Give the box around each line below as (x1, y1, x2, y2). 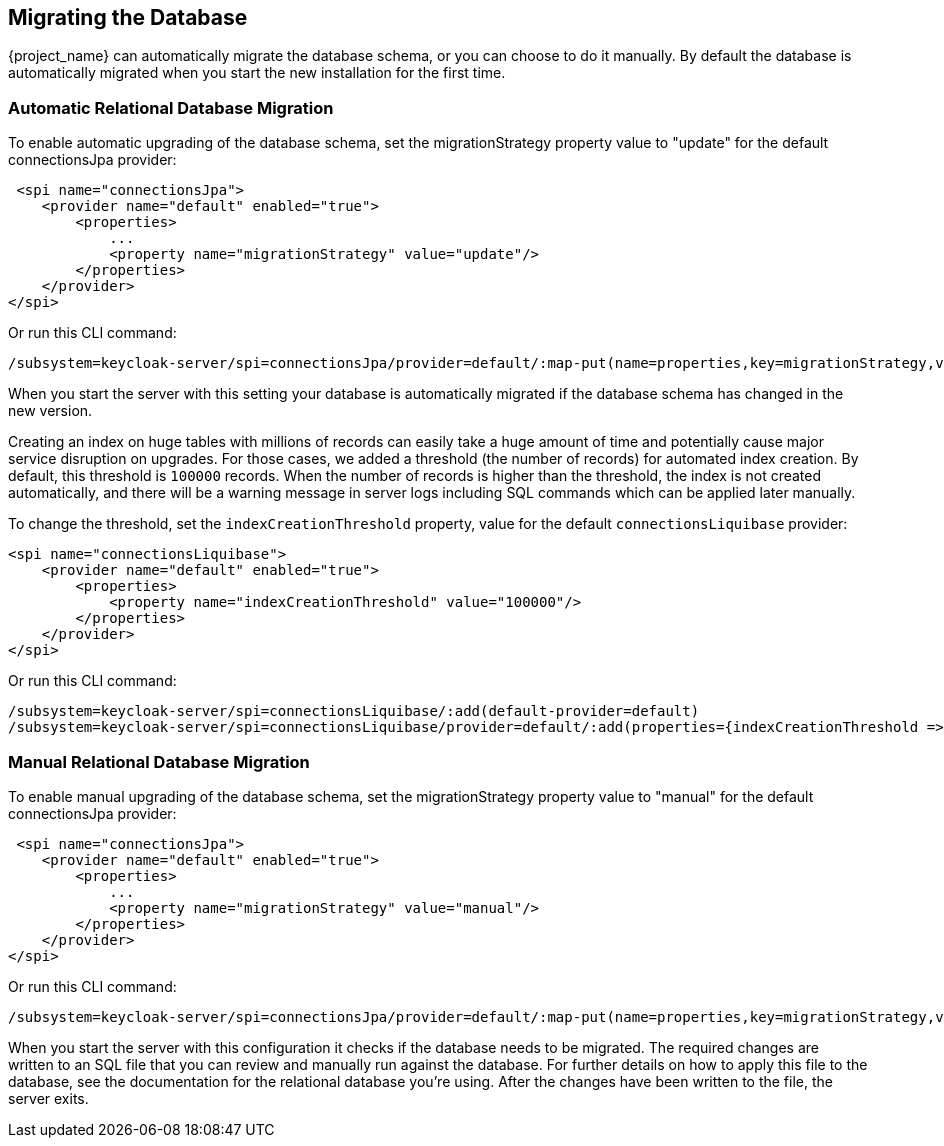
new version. (8, 402, 93, 420)
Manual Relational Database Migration (8, 751, 310, 772)
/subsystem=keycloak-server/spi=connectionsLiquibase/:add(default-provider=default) (8, 703, 700, 720)
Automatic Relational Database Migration (8, 97, 334, 118)
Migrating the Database (8, 5, 248, 30)
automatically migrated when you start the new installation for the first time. (8, 64, 506, 82)
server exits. (8, 1089, 89, 1107)
